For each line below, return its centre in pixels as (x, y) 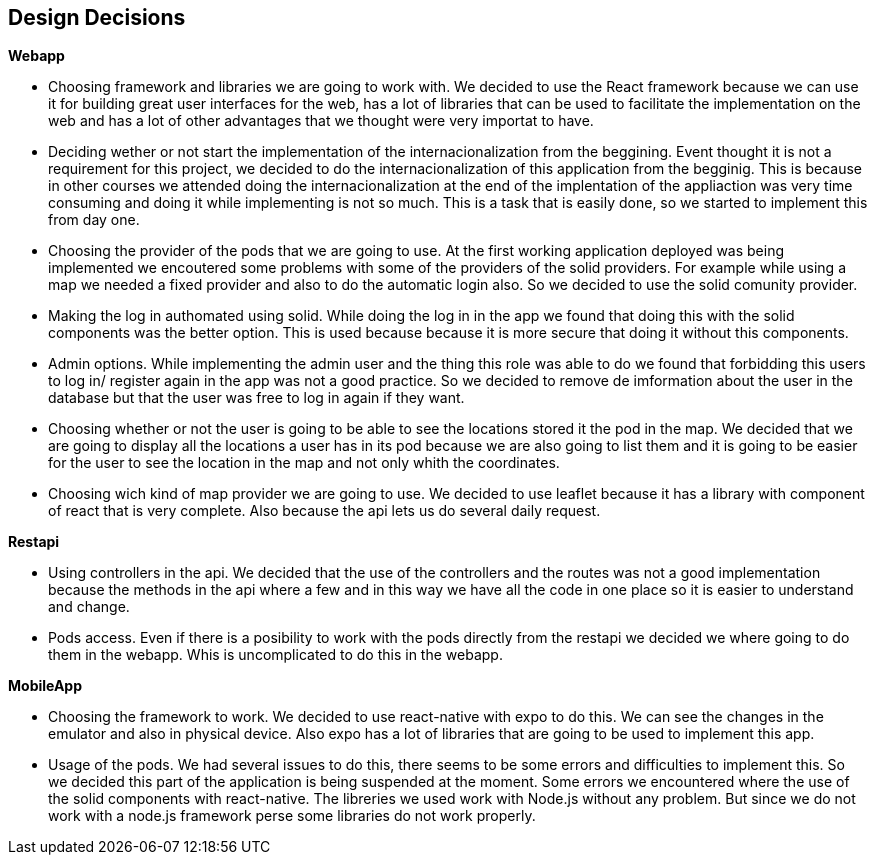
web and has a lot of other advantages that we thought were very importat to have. (321, 121)
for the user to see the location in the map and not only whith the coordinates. (304, 463)
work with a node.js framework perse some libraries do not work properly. (292, 816)
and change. (89, 607)
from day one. (94, 220)
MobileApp (45, 686)
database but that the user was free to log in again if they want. (256, 398)
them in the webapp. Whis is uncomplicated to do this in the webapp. (275, 655)
